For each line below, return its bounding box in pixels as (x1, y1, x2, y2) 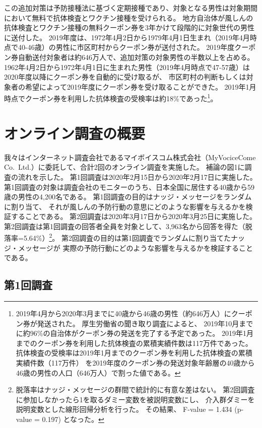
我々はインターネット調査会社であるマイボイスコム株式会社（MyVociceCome (4, 152, 256, 162)
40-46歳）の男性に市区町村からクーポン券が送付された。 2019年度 (18, 42, 235, 52)
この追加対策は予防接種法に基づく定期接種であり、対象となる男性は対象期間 (4, 3, 257, 13)
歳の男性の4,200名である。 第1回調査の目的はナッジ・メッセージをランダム (4, 191, 252, 202)
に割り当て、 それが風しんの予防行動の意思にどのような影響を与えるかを (4, 201, 246, 211)
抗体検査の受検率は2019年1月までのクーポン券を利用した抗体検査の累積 (16, 347, 252, 358)
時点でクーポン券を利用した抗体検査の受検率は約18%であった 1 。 (4, 92, 218, 103)
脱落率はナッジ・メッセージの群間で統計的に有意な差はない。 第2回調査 (16, 384, 255, 395)
